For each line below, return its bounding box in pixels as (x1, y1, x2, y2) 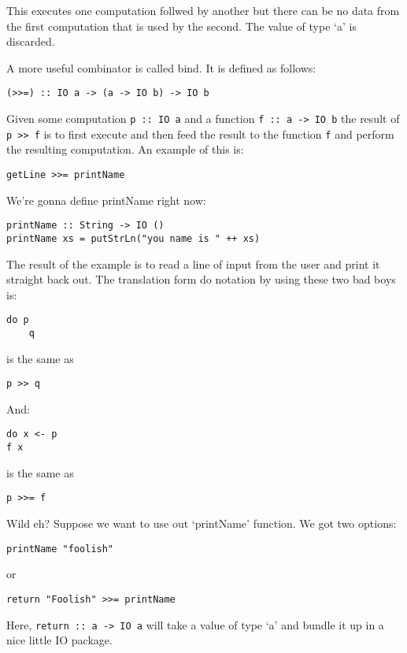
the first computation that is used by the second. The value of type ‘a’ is (6, 17, 357, 34)
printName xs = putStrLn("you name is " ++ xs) (6, 232, 261, 244)
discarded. (6, 33, 55, 50)
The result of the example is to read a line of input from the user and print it (6, 255, 380, 272)
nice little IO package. (6, 632, 113, 648)
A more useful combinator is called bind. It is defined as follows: (6, 59, 316, 76)
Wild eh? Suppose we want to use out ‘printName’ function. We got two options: (6, 515, 397, 531)
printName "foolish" (6, 543, 114, 555)
